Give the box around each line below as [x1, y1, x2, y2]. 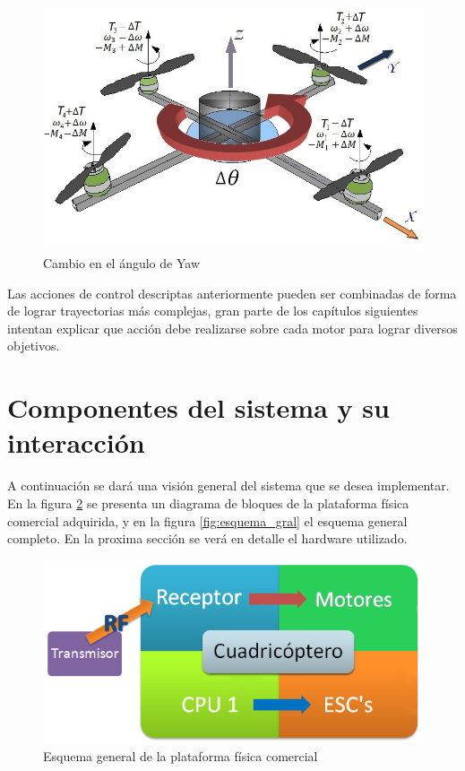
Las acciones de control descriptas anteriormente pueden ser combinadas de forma [7, 283, 457, 302]
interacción [7, 424, 145, 461]
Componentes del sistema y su [7, 389, 390, 426]
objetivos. [7, 336, 60, 355]
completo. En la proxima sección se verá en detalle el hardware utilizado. [7, 529, 408, 548]
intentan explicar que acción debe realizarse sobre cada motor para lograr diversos [7, 318, 458, 337]
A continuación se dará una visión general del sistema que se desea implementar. [7, 476, 450, 495]
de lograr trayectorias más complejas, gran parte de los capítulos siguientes [7, 301, 418, 320]
